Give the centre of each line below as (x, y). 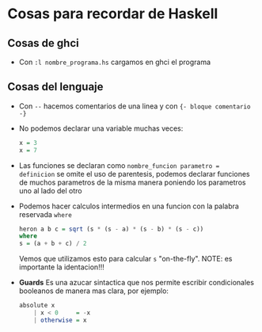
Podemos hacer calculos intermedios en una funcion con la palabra (129, 206)
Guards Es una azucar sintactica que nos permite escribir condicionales (137, 283)
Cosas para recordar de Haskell (113, 14)
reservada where (45, 214)
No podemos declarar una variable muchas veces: (101, 128)
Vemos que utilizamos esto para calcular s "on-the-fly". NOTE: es (125, 259)
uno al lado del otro (50, 190)
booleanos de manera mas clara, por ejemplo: (94, 291)
